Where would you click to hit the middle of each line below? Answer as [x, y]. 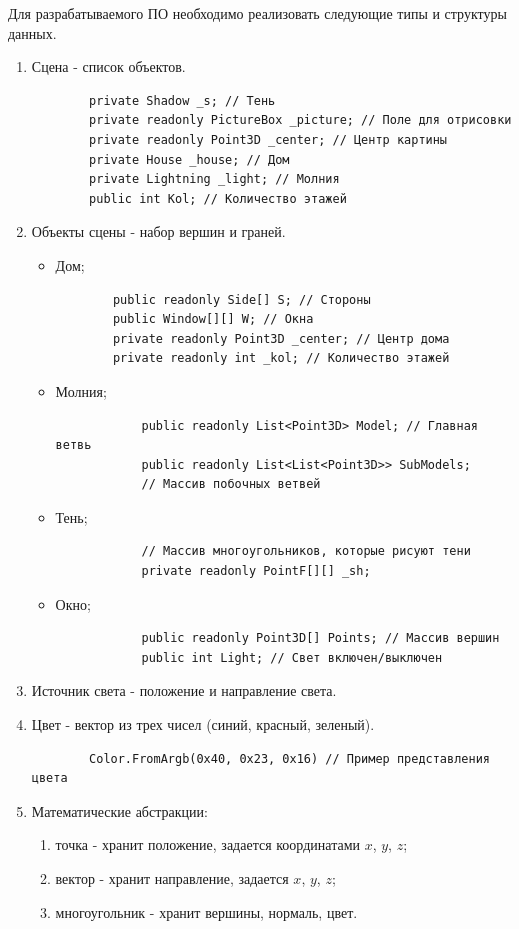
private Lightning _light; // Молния [214, 179]
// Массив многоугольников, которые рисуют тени [306, 551]
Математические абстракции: [119, 810]
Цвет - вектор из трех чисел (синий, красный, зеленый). [203, 724]
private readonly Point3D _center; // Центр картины [268, 139]
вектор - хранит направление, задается [172, 878]
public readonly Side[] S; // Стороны [241, 299]
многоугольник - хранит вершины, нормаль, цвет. [206, 911]
